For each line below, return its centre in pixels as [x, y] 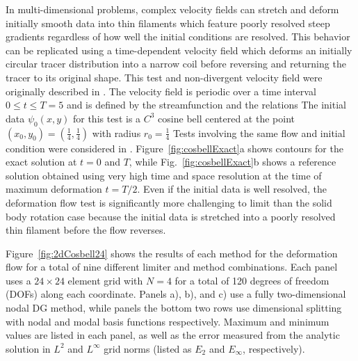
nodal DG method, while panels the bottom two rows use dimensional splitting [174, 308]
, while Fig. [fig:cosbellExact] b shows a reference [233, 162]
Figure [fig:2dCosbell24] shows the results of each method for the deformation [172, 253]
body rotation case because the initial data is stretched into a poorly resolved [171, 216]
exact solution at [41, 162]
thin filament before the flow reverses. [86, 230]
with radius [116, 133]
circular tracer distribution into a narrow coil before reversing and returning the [176, 64]
